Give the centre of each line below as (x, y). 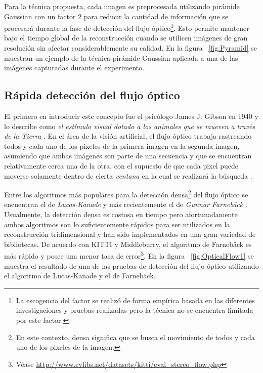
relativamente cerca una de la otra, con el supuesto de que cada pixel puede (121, 165)
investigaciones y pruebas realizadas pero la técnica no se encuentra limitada (135, 310)
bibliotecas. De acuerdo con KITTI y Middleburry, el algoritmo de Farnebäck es (128, 244)
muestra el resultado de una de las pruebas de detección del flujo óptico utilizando (131, 265)
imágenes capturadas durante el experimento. (74, 68)
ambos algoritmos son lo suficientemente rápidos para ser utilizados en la (117, 224)
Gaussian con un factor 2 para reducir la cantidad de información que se (116, 16)
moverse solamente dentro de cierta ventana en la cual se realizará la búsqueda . (128, 175)
